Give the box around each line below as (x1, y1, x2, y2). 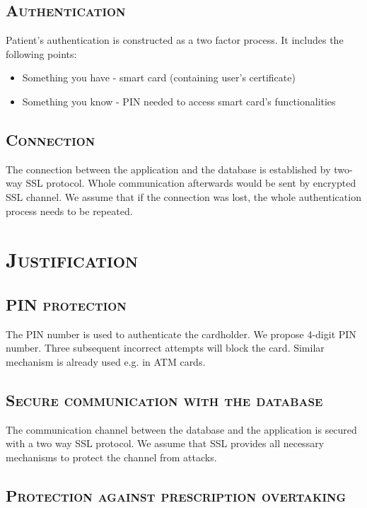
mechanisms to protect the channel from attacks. (6, 449, 217, 464)
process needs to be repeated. (6, 203, 133, 218)
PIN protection (6, 293, 127, 315)
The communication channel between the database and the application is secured (6, 422, 357, 437)
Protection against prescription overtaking (6, 484, 346, 506)
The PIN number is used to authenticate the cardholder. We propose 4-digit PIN (6, 326, 356, 341)
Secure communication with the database (6, 388, 323, 410)
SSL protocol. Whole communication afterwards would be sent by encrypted (25, 175, 356, 190)
